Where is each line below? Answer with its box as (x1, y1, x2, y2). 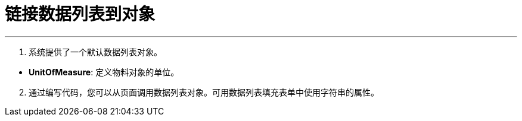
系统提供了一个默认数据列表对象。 (29, 46, 162, 57)
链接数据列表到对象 (5, 4, 156, 24)
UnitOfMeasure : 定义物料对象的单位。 (29, 66, 179, 77)
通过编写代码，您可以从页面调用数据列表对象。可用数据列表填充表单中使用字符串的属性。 (29, 87, 379, 97)
